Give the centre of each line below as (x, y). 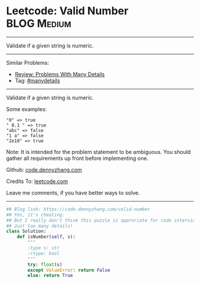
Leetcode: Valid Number (68, 11)
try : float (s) (45, 265)
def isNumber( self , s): (46, 237)
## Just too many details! (40, 226)
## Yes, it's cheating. (36, 215)
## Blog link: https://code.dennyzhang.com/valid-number (78, 209)
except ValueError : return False (69, 270)
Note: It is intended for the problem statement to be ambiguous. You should (99, 152)
